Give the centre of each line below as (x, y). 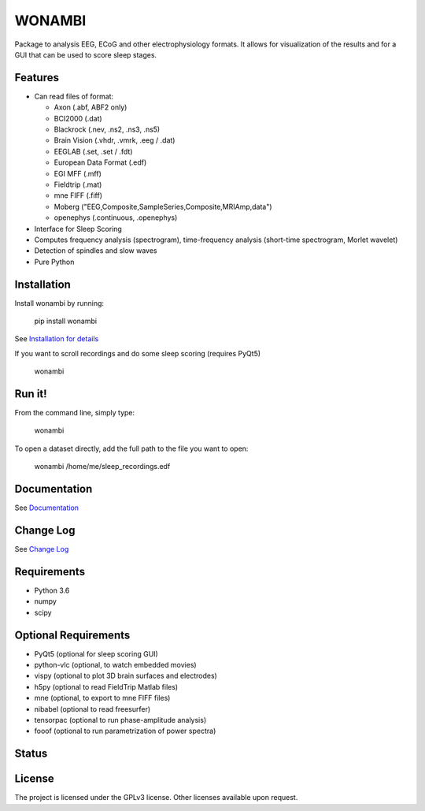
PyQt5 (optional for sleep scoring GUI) (96, 653)
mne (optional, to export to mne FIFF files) (102, 698)
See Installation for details (57, 339)
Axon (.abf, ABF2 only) (91, 107)
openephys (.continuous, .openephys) (116, 218)
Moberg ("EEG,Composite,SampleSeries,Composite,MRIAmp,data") (163, 206)
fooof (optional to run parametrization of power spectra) (125, 731)
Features (37, 78)
